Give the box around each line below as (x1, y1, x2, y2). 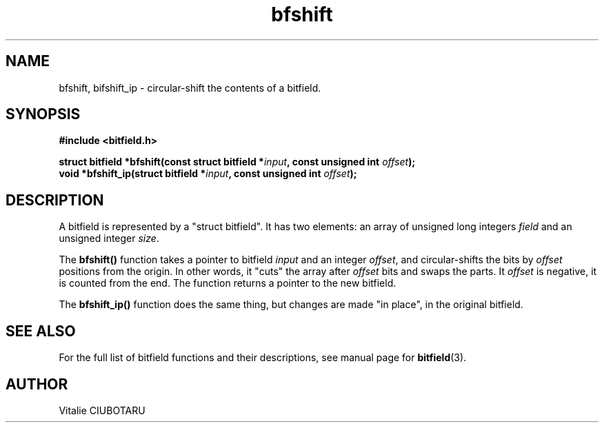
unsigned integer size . (59, 232, 159, 245)
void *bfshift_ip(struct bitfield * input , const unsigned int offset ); (59, 167, 357, 180)
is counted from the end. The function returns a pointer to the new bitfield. (59, 277, 396, 289)
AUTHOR (6, 375, 68, 393)
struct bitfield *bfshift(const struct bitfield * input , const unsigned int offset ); (59, 156, 416, 168)
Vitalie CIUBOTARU (59, 404, 145, 416)
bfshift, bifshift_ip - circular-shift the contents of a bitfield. (59, 81, 321, 94)
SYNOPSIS (6, 105, 81, 123)
